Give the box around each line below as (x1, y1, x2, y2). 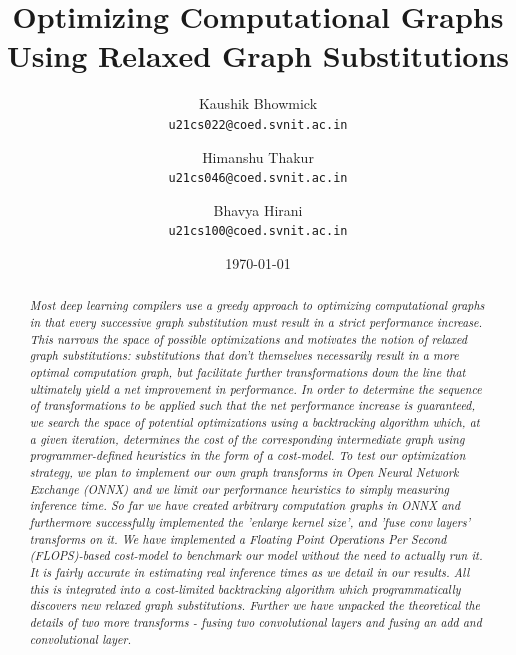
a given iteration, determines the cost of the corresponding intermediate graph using (29, 430, 465, 447)
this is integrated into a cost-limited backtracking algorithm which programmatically (29, 580, 461, 597)
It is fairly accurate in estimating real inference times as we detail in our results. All (29, 563, 470, 580)
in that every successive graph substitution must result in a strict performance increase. (29, 314, 483, 331)
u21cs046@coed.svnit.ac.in (168, 171, 348, 186)
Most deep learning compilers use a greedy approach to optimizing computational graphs (29, 297, 485, 314)
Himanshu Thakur (202, 146, 314, 167)
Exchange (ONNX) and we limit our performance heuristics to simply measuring (29, 480, 450, 497)
